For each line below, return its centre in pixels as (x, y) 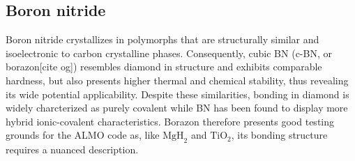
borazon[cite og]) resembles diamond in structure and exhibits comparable (164, 67)
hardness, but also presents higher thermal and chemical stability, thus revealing (177, 80)
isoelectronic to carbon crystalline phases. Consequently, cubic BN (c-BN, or (169, 53)
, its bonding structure (279, 135)
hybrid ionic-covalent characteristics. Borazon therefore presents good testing (170, 121)
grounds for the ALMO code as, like (83, 135)
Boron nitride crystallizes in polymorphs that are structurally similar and (163, 39)
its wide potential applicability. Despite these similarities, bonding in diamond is (177, 94)
